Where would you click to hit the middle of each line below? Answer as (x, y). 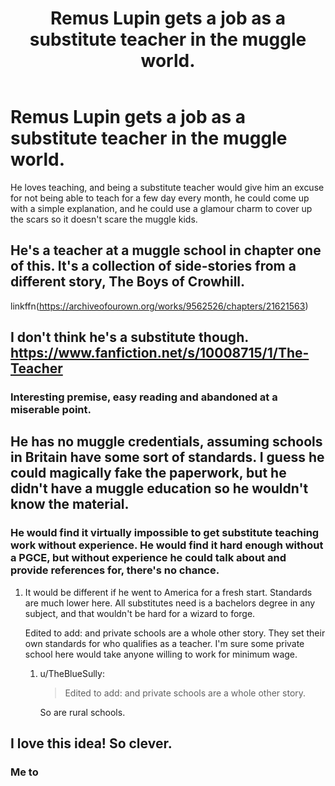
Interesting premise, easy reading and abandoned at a (144, 397)
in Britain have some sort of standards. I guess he (167, 457)
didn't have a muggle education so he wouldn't (159, 488)
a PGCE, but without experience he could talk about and (148, 558)
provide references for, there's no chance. (115, 570)
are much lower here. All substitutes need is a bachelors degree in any (170, 603)
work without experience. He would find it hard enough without (167, 545)
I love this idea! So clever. (91, 743)
